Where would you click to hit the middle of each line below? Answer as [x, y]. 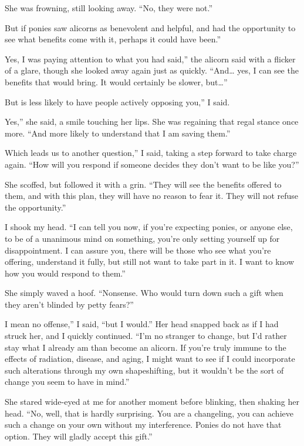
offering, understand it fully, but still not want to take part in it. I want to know [150, 262]
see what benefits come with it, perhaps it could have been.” [113, 39]
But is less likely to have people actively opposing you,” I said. [117, 101]
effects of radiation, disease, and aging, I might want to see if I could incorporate [150, 359]
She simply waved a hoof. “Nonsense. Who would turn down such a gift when [144, 293]
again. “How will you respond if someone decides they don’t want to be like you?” [152, 164]
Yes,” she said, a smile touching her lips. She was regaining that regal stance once [152, 122]
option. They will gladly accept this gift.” [79, 436]
